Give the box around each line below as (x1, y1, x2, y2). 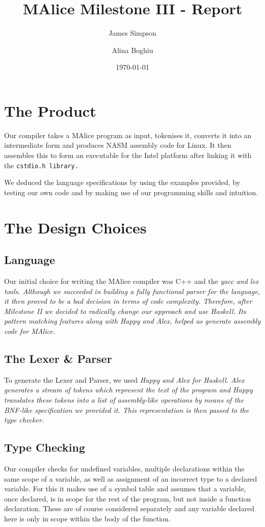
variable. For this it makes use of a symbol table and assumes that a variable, (4, 483, 246, 494)
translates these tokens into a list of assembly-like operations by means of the (4, 394, 244, 405)
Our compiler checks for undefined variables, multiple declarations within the (4, 463, 245, 473)
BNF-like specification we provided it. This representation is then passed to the (4, 404, 249, 415)
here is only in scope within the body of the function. (4, 513, 171, 523)
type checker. (4, 414, 44, 425)
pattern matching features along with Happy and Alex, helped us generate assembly (4, 315, 261, 326)
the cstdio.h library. (4, 160, 78, 170)
